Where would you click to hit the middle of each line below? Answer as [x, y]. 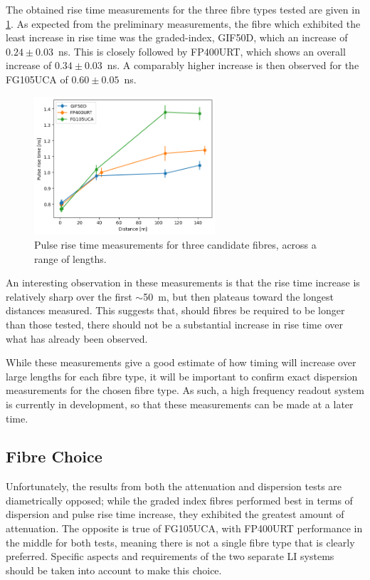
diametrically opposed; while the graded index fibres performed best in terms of [179, 500]
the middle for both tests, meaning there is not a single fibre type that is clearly [180, 542]
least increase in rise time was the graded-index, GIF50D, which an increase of [177, 37]
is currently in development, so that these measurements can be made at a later [180, 404]
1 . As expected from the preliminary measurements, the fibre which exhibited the [183, 23]
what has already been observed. [77, 338]
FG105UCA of [37, 79]
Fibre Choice [54, 456]
